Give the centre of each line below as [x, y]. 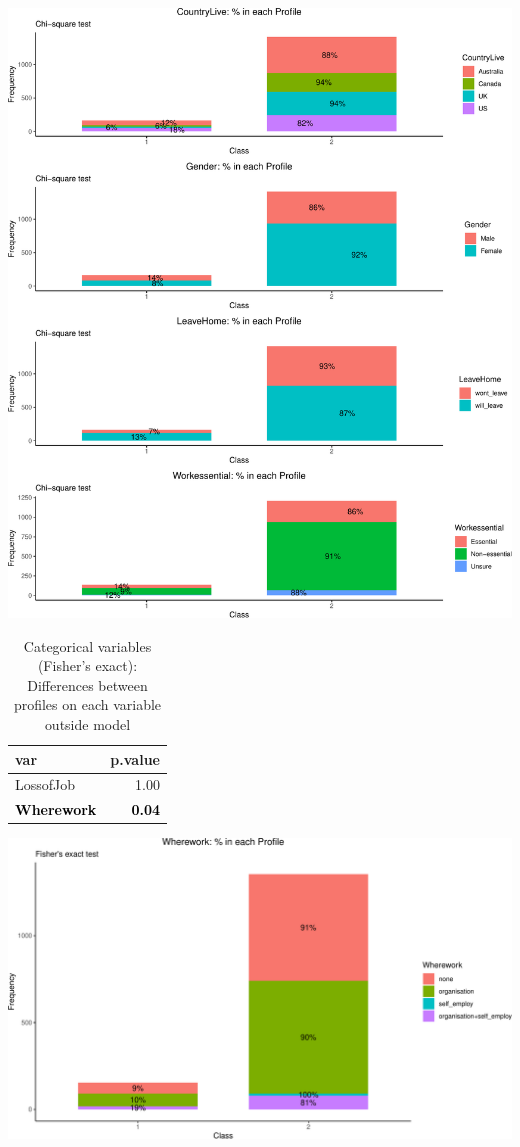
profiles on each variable [87, 704]
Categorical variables [87, 645]
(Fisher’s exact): [87, 665]
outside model [87, 724]
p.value [135, 758]
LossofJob [45, 784]
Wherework [56, 809]
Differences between [87, 684]
